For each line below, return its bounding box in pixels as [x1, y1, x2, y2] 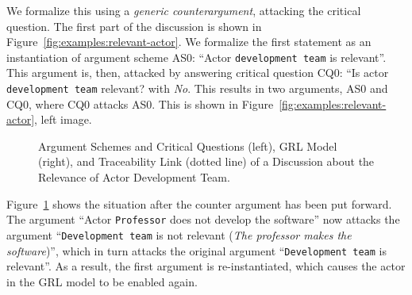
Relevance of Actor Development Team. [38, 169, 230, 186]
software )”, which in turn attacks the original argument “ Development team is [6, 242, 387, 259]
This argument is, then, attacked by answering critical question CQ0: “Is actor [6, 64, 389, 81]
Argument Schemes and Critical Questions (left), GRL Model [38, 137, 337, 154]
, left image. [34, 111, 92, 128]
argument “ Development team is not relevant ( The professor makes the [6, 226, 352, 243]
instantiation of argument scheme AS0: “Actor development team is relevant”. [6, 48, 387, 65]
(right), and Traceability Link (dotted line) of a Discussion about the [38, 153, 375, 170]
